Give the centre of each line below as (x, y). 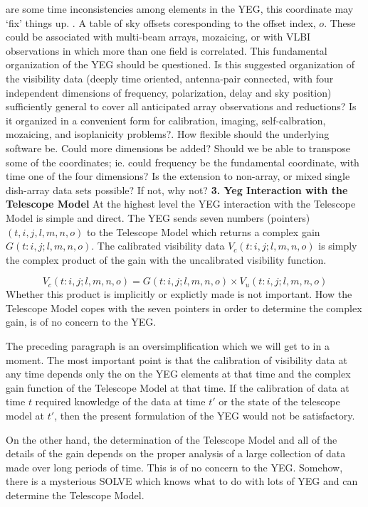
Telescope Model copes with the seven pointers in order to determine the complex (184, 308)
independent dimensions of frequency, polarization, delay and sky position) (169, 92)
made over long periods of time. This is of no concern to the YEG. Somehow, (174, 467)
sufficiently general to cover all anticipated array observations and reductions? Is (181, 106)
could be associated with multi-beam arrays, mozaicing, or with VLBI (158, 37)
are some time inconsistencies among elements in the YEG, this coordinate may (180, 9)
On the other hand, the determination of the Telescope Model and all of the (172, 439)
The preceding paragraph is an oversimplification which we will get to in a (168, 346)
